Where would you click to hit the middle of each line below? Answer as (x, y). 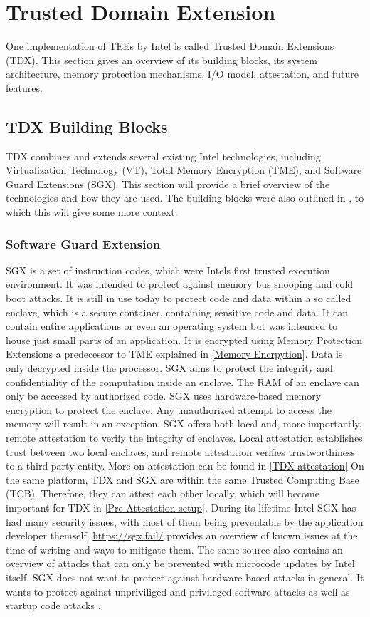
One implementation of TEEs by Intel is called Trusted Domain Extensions (170, 46)
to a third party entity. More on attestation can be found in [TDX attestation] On (185, 466)
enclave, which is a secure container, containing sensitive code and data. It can (177, 312)
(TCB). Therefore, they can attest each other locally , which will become (163, 493)
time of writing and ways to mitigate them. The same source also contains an (174, 549)
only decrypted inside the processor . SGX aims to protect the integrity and (169, 368)
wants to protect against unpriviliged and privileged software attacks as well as (178, 591)
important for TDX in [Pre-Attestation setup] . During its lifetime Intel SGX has (181, 507)
